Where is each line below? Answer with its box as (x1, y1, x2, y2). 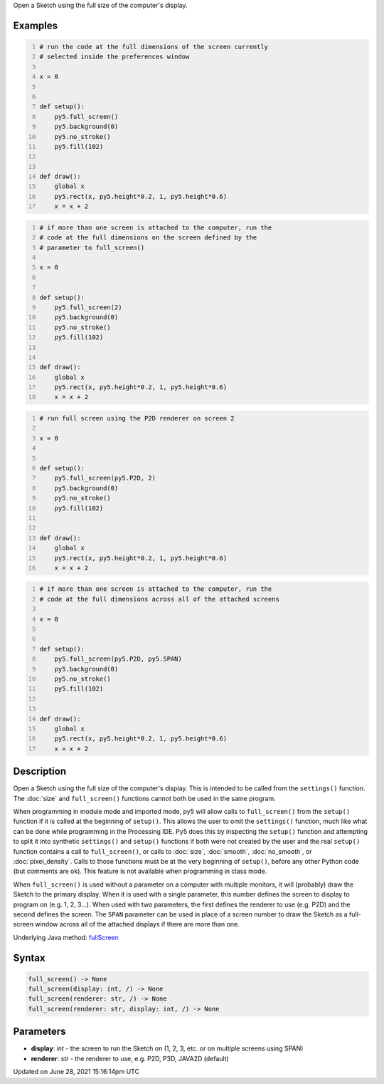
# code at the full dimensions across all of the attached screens (39, 595, 280, 603)
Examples (13, 19, 58, 31)
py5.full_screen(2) (54, 303, 122, 311)
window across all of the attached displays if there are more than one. (34, 920, 240, 929)
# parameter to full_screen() (39, 243, 145, 252)
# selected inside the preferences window (39, 53, 190, 61)
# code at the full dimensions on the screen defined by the (39, 234, 257, 242)
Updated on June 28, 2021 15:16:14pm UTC (13, 1068, 140, 1076)
